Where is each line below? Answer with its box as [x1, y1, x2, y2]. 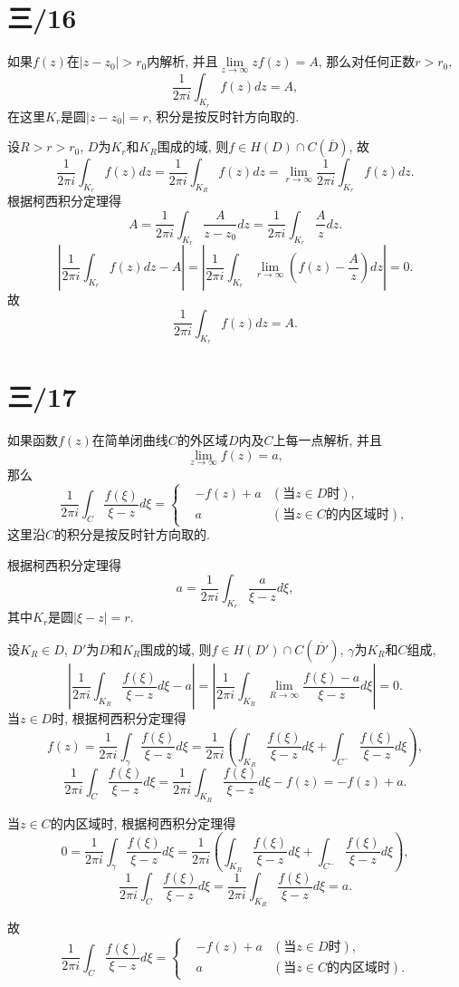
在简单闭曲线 [91, 431, 168, 450]
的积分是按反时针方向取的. [54, 525, 210, 544]
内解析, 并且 [147, 52, 218, 71]
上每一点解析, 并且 [273, 431, 383, 450]
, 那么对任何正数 [318, 52, 416, 71]
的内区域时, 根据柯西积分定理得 [50, 813, 236, 832]
